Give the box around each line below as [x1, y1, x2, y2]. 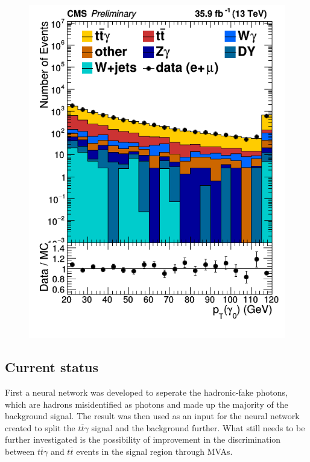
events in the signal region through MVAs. [76, 445, 233, 457]
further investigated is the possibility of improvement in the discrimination [5, 433, 281, 446]
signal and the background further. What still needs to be [91, 421, 305, 434]
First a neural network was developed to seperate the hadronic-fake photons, [5, 385, 288, 398]
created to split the [5, 421, 75, 434]
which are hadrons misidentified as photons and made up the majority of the [5, 397, 288, 410]
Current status [5, 358, 99, 376]
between [5, 445, 35, 457]
